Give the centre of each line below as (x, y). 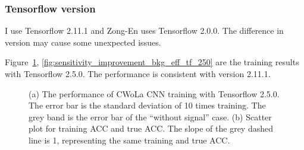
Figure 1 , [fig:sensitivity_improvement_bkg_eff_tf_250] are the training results (152, 62)
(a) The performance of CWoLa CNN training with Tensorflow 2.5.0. (154, 93)
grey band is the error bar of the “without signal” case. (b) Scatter (150, 117)
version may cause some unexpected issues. (83, 42)
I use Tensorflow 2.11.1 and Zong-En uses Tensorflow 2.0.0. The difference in (144, 31)
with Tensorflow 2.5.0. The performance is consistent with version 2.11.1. (138, 74)
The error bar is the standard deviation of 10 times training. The (147, 105)
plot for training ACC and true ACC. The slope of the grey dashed (151, 128)
